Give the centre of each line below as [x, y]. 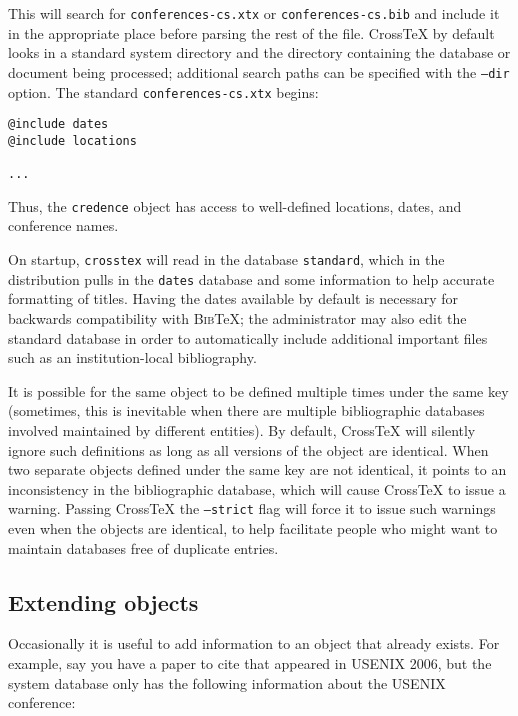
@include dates [58, 124]
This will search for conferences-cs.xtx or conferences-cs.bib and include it [254, 13]
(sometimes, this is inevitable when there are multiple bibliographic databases [246, 410]
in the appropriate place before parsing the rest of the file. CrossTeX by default [251, 32]
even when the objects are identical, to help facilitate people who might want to [253, 527]
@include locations [72, 140]
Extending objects [103, 601]
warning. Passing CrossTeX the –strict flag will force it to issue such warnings [252, 508]
